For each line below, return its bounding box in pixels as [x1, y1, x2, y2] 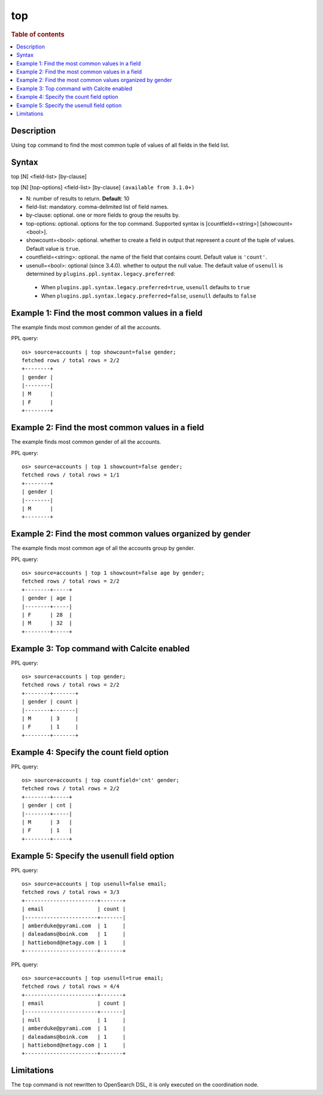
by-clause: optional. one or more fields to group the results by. [26, 211, 180, 219]
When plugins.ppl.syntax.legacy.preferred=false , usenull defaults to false [41, 292, 257, 299]
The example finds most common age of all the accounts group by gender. [11, 545, 196, 552]
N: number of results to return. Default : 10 [26, 195, 130, 202]
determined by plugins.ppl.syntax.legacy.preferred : [26, 270, 176, 278]
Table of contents [11, 30, 65, 38]
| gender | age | [22, 594, 72, 602]
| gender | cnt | [22, 802, 72, 809]
